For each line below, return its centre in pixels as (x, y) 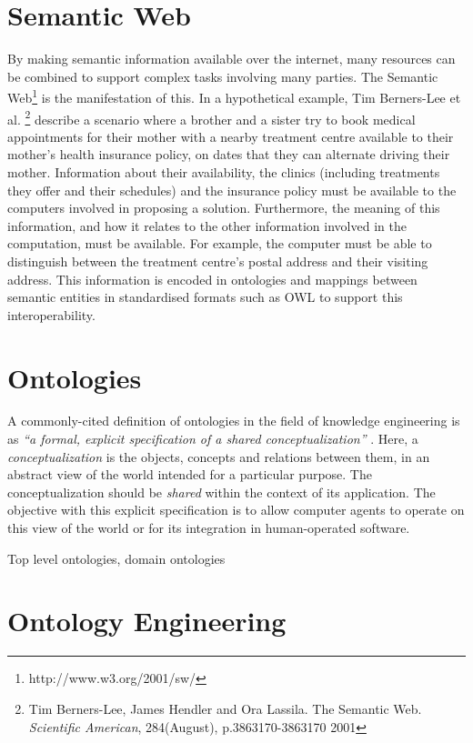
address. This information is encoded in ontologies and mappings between (212, 279)
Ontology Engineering (147, 621)
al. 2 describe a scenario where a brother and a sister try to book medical (211, 117)
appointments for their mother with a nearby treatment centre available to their (231, 136)
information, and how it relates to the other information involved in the (207, 225)
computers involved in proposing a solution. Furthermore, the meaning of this (224, 208)
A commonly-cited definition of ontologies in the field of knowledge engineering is (234, 421)
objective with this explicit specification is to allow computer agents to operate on (236, 510)
